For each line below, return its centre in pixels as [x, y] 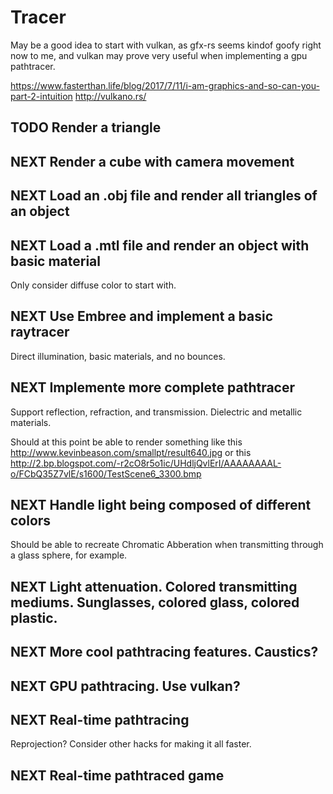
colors [31, 520]
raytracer [40, 332]
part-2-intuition [41, 96]
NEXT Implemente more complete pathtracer [153, 387]
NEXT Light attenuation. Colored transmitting [154, 586]
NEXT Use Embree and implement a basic [142, 316]
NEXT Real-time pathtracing [100, 719]
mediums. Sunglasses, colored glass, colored [155, 602]
